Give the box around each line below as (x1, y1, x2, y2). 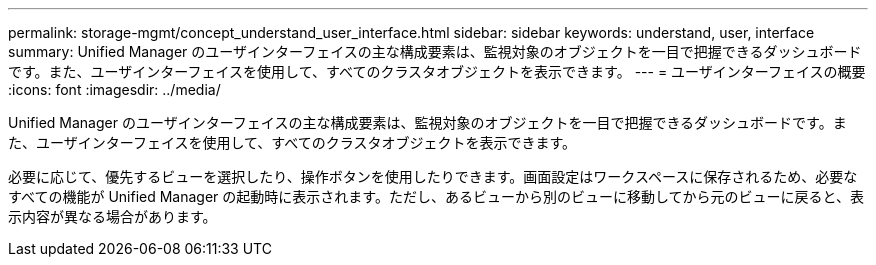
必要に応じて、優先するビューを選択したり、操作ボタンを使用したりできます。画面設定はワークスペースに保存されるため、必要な (8, 168, 858, 185)
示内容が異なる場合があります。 (8, 208, 217, 225)
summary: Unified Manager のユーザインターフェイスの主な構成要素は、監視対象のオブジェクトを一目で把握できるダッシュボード (8, 43, 862, 60)
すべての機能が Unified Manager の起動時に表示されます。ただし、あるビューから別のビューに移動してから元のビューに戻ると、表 (8, 188, 864, 205)
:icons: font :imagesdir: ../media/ (8, 81, 221, 98)
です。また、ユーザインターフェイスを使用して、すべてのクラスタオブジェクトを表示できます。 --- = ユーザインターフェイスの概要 (8, 63, 866, 80)
